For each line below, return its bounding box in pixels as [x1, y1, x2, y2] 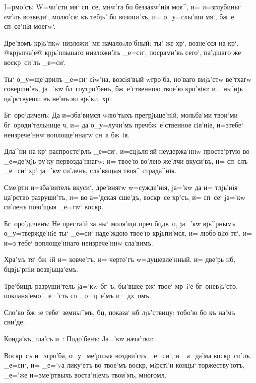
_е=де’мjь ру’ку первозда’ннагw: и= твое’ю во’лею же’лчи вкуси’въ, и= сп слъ [4, 155, 248, 166]
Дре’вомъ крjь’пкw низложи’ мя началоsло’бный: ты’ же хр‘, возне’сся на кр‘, [4, 37, 239, 48]
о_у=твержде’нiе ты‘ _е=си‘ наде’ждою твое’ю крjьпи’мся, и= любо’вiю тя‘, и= [4, 228, 252, 238]
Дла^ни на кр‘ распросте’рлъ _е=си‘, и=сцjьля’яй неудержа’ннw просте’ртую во [4, 146, 250, 156]
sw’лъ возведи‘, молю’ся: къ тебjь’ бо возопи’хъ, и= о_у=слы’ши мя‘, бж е [4, 11, 234, 21]
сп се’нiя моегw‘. [4, 21, 56, 31]
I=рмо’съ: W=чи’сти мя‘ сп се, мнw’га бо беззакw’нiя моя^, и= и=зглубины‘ [4, 1, 241, 11]
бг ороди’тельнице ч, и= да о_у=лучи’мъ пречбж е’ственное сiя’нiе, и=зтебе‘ [4, 119, 244, 129]
